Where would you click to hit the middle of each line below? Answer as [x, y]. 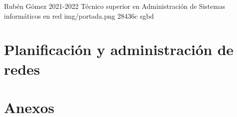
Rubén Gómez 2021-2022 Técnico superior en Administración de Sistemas [115, 6]
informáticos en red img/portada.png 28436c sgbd [79, 15]
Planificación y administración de [119, 49]
